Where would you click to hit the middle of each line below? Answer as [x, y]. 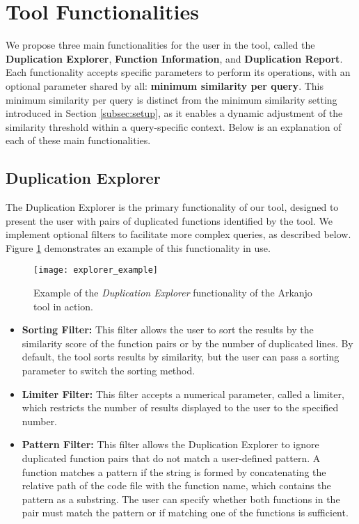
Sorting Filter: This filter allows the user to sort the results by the [168, 330]
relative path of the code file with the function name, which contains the [176, 485]
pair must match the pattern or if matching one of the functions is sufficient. [185, 513]
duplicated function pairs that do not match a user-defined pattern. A [171, 458]
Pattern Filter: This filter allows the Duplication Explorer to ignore [170, 444]
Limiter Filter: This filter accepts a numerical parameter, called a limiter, [183, 394]
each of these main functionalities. [78, 140]
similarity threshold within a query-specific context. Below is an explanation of [174, 126]
